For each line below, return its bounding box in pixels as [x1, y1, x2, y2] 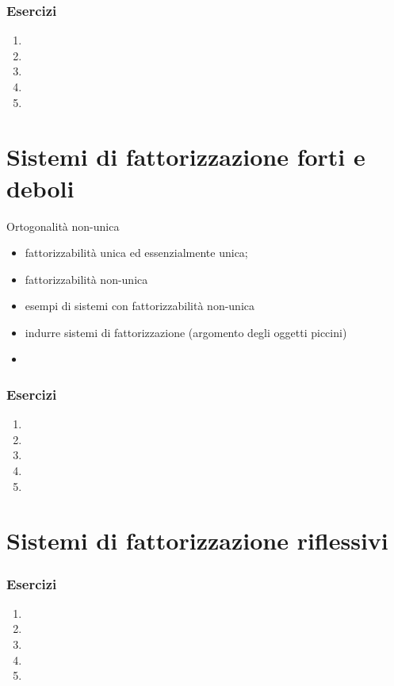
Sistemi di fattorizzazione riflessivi [6, 524, 388, 557]
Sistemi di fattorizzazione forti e [6, 140, 365, 173]
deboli [6, 171, 75, 204]
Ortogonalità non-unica [6, 217, 120, 234]
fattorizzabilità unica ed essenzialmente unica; [25, 244, 248, 261]
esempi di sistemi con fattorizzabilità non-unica [25, 297, 255, 314]
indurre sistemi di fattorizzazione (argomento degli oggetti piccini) [25, 324, 347, 340]
